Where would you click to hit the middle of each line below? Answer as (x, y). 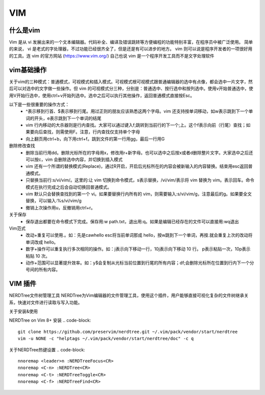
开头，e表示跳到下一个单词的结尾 (68, 118)
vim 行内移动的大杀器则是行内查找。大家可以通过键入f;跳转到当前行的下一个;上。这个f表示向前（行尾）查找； (136, 125)
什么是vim (25, 30)
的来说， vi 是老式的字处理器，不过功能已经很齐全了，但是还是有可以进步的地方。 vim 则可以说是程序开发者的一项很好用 (131, 49)
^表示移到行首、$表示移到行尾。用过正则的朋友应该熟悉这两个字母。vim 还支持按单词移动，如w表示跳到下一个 (137, 111)
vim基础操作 (28, 70)
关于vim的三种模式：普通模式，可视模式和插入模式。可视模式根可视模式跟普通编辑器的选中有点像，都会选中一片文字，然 (131, 82)
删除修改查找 (22, 146)
